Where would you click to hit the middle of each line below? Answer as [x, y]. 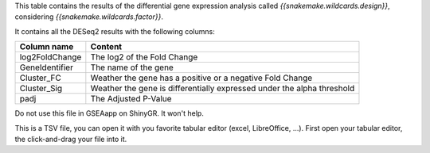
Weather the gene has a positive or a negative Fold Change [201, 78]
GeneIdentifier [46, 67]
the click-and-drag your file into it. [71, 139]
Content [106, 47]
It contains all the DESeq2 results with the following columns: [115, 31]
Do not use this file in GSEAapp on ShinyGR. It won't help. [109, 113]
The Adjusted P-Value [131, 99]
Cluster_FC [40, 78]
